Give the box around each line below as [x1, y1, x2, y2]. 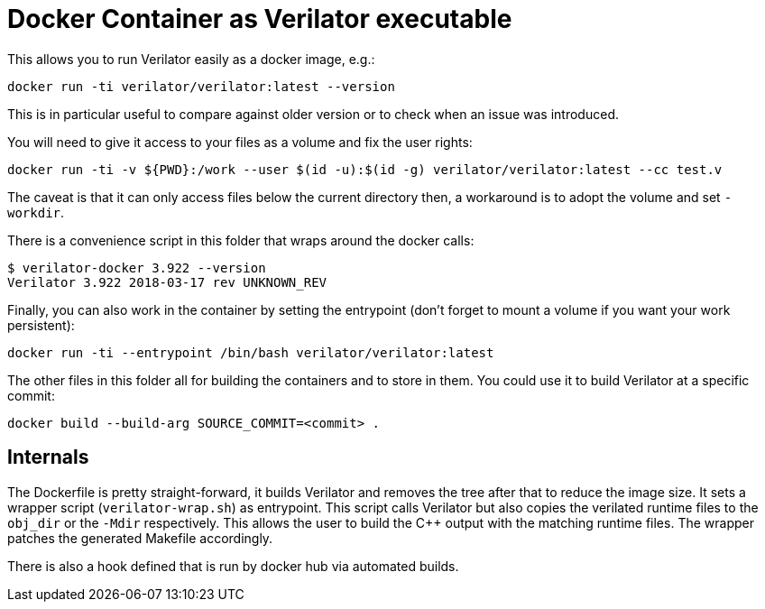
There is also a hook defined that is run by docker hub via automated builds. [7, 558, 459, 574]
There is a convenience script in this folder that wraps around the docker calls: [7, 232, 475, 248]
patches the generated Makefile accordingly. [7, 530, 273, 546]
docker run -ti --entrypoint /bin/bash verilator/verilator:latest [7, 345, 494, 360]
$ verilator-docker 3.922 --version [7, 260, 266, 275]
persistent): [7, 317, 75, 333]
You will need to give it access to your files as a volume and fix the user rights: [7, 134, 473, 150]
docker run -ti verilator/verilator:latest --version [7, 78, 395, 94]
